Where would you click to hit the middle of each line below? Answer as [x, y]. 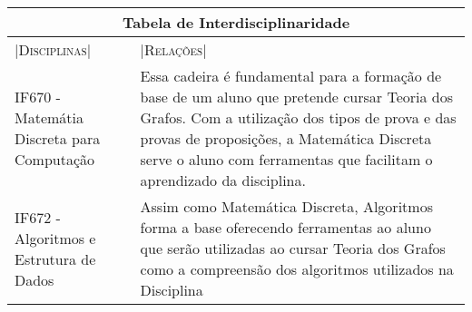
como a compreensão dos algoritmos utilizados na [297, 269]
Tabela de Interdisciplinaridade [236, 22]
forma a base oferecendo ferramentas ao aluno [285, 227]
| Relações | [173, 49]
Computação [55, 159]
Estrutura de [55, 258]
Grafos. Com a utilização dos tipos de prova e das [298, 117]
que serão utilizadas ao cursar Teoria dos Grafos [293, 248]
